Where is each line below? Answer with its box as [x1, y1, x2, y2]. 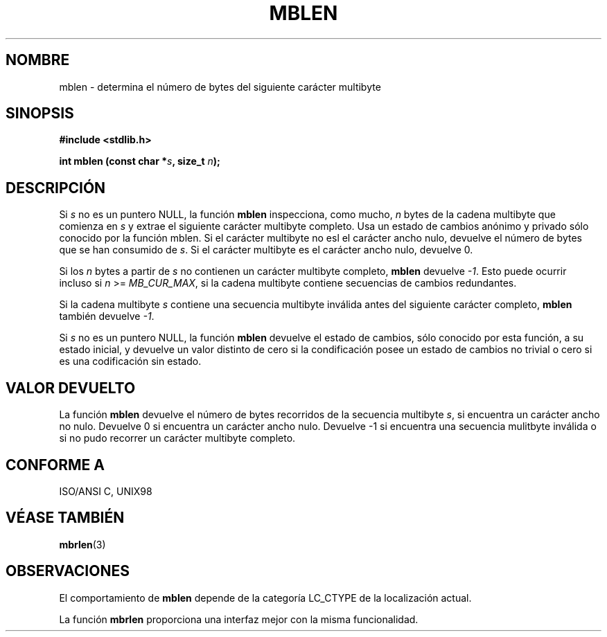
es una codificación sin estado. [59, 355, 202, 368]
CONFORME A [6, 456, 105, 474]
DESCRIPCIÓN [6, 179, 106, 197]
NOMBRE [6, 51, 70, 69]
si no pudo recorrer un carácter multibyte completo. [59, 432, 296, 445]
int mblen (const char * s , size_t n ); [59, 155, 220, 168]
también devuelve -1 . [59, 310, 155, 323]
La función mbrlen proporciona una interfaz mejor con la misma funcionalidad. [59, 613, 419, 625]
